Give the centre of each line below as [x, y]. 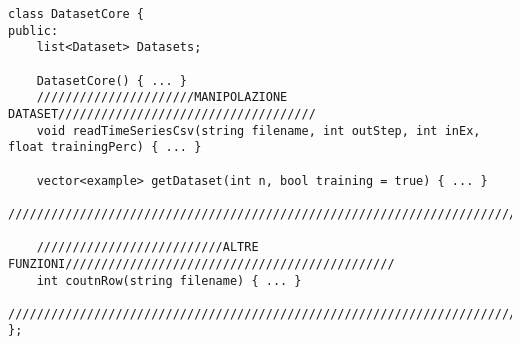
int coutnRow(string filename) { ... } [169, 280]
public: [33, 30]
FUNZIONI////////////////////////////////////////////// [201, 263]
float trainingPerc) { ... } [105, 147]
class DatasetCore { [76, 14]
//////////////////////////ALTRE [147, 247]
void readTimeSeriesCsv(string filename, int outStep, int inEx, [258, 130]
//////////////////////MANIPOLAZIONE [162, 97]
